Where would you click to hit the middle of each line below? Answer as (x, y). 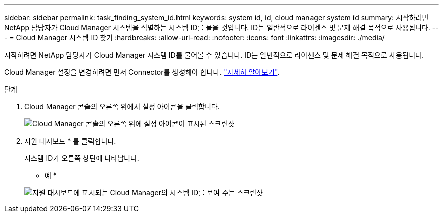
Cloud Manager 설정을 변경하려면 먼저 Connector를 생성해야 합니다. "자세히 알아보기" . (142, 72)
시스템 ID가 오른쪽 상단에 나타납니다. (82, 158)
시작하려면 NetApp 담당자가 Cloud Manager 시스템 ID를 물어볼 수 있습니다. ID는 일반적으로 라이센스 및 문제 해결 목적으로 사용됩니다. (214, 55)
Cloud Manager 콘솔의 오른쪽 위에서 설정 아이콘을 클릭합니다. (122, 106)
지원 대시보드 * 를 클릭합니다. (70, 141)
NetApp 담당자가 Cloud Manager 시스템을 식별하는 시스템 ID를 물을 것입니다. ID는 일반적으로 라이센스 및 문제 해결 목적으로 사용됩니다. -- (221, 28)
